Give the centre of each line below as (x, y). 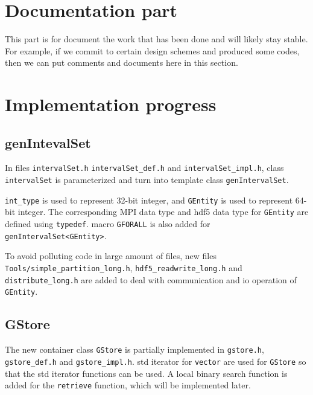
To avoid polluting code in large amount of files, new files (111, 256)
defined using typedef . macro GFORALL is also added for (108, 224)
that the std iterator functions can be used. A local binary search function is (146, 373)
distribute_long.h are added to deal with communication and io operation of (151, 279)
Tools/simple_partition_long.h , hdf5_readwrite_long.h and (124, 268)
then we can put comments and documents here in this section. (122, 63)
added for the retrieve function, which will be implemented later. (128, 385)
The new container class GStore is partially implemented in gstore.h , (134, 349)
